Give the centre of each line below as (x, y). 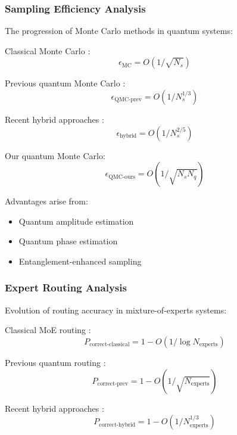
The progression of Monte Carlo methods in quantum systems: (119, 31)
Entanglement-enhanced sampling (80, 261)
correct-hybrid (117, 425)
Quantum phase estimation (68, 241)
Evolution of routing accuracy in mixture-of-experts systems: (116, 310)
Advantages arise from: (46, 201)
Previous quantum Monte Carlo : (65, 83)
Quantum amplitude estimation (76, 221)
